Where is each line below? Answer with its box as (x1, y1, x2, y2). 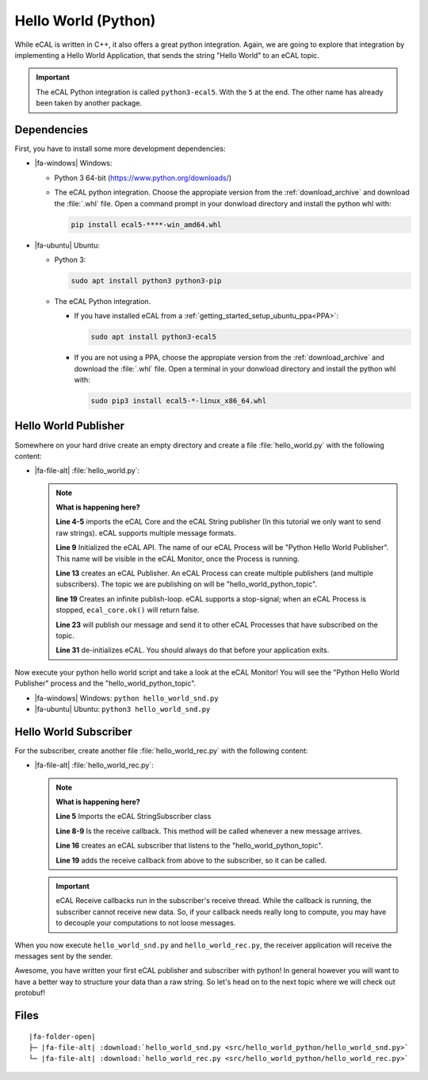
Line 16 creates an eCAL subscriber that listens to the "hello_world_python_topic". (55, 841, 323, 851)
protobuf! (14, 988, 45, 997)
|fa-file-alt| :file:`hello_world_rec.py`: (34, 760, 154, 770)
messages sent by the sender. (14, 951, 113, 960)
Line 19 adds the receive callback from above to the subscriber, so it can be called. (55, 855, 327, 865)
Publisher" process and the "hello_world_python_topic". (14, 678, 197, 688)
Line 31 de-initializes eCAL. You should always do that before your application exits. (55, 645, 330, 655)
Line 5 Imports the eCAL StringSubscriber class (55, 812, 212, 821)
